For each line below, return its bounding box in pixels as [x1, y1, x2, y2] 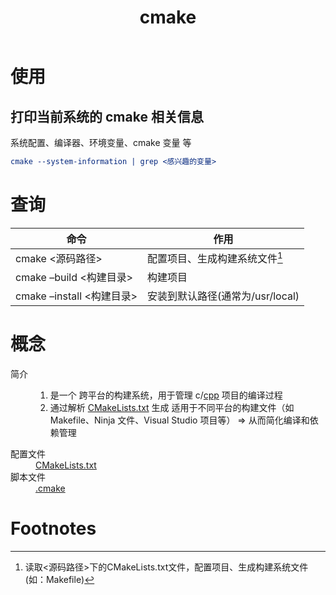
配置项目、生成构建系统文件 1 [147, 249, 283, 266]
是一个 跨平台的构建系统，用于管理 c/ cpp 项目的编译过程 [49, 389, 283, 401]
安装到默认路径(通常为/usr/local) [147, 289, 300, 303]
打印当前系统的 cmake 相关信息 [10, 108, 204, 125]
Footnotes [10, 517, 97, 540]
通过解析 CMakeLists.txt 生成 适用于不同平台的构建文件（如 [49, 402, 295, 414]
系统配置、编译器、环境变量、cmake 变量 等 [10, 137, 192, 148]
